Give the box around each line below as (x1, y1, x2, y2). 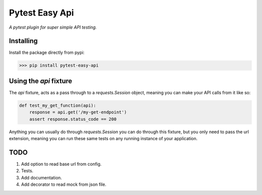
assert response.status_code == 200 (29, 116, 116, 122)
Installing (9, 37, 38, 45)
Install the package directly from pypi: (9, 50, 85, 55)
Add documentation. (21, 175, 62, 180)
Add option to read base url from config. (21, 161, 102, 167)
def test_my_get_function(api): (19, 103, 97, 108)
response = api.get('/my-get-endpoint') (29, 109, 127, 115)
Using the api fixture (9, 77, 72, 85)
